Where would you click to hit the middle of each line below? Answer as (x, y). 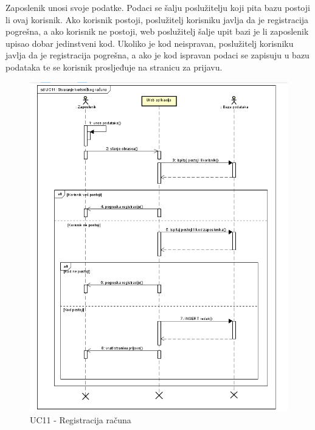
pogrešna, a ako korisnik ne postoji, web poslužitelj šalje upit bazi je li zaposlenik (157, 31)
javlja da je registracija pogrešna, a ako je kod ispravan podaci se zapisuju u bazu (157, 55)
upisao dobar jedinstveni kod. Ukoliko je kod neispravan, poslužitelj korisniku (150, 43)
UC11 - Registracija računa (81, 419)
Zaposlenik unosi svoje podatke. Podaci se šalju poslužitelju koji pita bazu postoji (158, 7)
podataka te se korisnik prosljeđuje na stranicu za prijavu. (114, 67)
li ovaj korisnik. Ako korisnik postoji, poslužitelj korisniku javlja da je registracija (157, 19)
